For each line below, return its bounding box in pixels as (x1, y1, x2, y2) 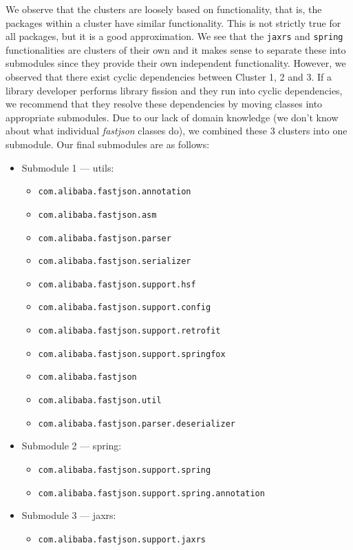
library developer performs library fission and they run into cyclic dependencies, (6, 83, 343, 97)
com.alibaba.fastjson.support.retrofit (38, 326, 221, 336)
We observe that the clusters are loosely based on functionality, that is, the (6, 2, 322, 16)
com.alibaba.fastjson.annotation (38, 187, 191, 197)
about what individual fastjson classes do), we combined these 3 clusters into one (6, 123, 347, 138)
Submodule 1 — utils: (21, 160, 114, 174)
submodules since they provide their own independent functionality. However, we (6, 56, 346, 70)
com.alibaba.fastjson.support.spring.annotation (38, 488, 265, 498)
